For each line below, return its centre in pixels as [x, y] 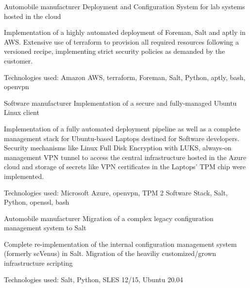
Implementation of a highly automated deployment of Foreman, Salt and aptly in [125, 32]
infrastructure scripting [38, 263]
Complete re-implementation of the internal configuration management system [120, 244]
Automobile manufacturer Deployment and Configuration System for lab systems [125, 6]
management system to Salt [45, 228]
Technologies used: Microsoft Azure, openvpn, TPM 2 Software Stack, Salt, [116, 192]
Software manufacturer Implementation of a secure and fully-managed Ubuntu [120, 103]
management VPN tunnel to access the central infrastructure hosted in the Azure [125, 157]
